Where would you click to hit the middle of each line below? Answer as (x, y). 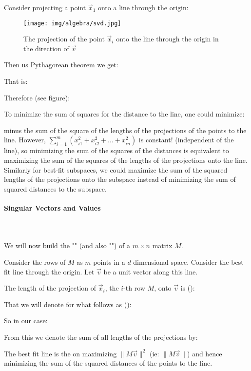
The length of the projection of (50, 288)
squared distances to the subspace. (55, 188)
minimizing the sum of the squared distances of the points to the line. (108, 363)
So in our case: (26, 321)
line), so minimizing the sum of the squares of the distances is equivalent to (116, 150)
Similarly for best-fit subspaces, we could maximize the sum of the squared (116, 169)
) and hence (205, 353)
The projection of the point (64, 39)
